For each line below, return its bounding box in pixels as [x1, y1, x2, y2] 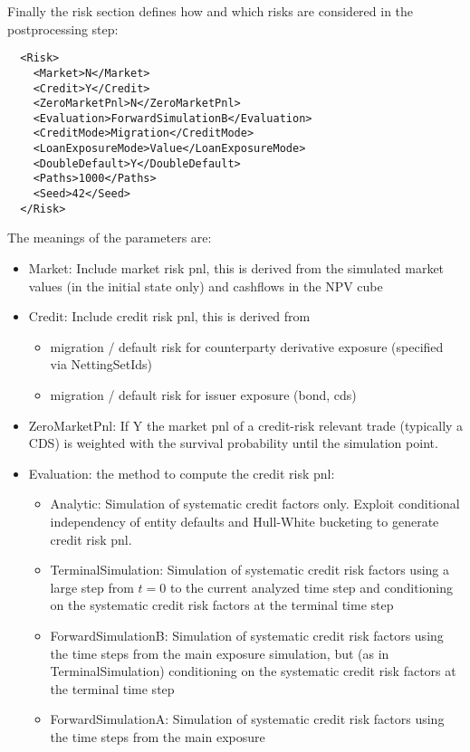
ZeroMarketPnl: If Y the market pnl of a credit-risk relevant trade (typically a [28, 415, 464, 434]
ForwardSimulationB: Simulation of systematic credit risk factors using [50, 625, 444, 644]
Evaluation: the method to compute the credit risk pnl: [28, 463, 335, 482]
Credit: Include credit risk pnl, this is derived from [28, 307, 311, 326]
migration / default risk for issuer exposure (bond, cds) [50, 385, 357, 404]
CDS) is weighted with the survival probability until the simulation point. [28, 433, 438, 452]
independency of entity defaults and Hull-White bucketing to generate [50, 511, 439, 530]
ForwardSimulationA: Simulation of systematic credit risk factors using [50, 709, 445, 728]
